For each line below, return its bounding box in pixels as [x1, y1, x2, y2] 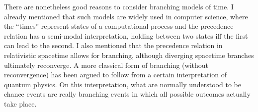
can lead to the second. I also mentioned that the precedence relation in [4, 40, 223, 51]
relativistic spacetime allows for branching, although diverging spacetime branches [4, 50, 254, 60]
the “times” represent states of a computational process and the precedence [4, 21, 234, 31]
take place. [4, 98, 37, 109]
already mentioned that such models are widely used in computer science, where [4, 11, 248, 21]
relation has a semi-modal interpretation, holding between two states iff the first [4, 30, 248, 41]
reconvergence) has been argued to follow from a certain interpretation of [4, 69, 227, 80]
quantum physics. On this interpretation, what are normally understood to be [4, 79, 241, 89]
